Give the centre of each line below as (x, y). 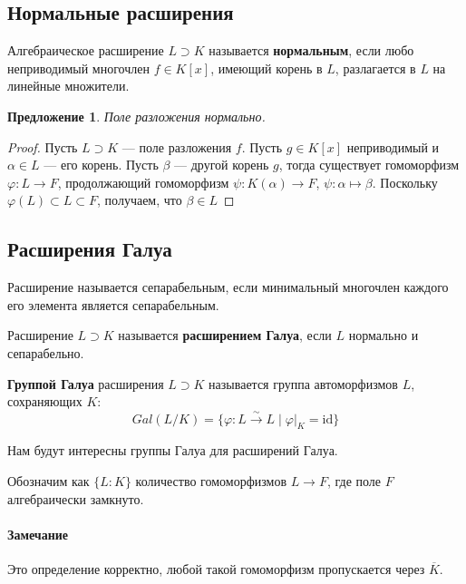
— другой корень (222, 165)
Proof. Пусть (43, 146)
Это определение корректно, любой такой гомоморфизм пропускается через (216, 568)
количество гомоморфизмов (211, 480)
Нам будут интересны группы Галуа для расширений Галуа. (173, 450)
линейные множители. (68, 86)
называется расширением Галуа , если (225, 335)
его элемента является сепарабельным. (113, 304)
